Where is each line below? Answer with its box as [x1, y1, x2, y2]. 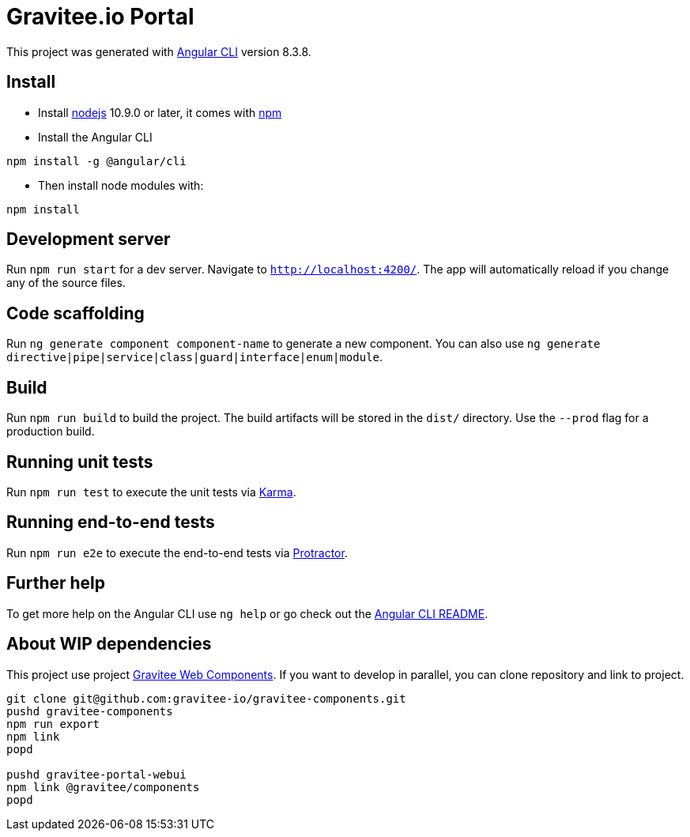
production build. [6, 424, 95, 439]
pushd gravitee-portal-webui [6, 767, 187, 781]
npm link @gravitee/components [6, 780, 200, 794]
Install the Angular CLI [38, 130, 153, 144]
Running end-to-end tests [6, 512, 215, 533]
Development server [6, 229, 171, 250]
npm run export [6, 717, 100, 730]
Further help [6, 573, 106, 594]
